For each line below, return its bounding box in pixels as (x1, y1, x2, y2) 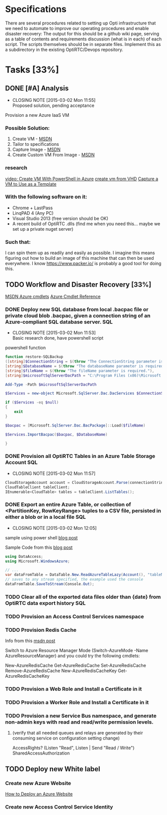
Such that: (5, 238, 31, 245)
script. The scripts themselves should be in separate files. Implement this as (5, 41, 161, 47)
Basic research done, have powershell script (12, 335, 103, 341)
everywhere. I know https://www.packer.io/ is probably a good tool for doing (5, 261, 162, 267)
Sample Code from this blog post (5, 544, 73, 550)
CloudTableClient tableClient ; (5, 484, 70, 490)
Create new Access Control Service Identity (5, 803, 113, 810)
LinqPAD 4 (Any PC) (12, 210, 54, 216)
